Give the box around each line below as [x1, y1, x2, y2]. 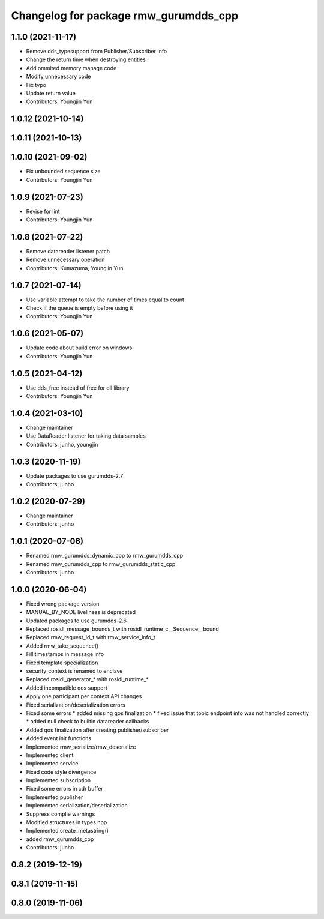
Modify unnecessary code [26, 73, 91, 80]
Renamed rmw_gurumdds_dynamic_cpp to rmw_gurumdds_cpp [26, 552, 184, 559]
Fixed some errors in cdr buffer [26, 785, 103, 792]
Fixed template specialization [26, 659, 98, 666]
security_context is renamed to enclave [26, 667, 123, 675]
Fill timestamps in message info [26, 651, 104, 658]
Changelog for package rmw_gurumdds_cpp [11, 9, 239, 22]
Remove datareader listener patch [26, 247, 110, 255]
